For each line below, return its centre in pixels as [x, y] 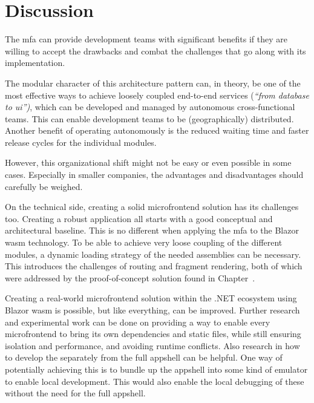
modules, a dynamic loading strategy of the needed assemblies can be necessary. [153, 254]
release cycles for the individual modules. [81, 142]
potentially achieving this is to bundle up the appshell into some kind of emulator [156, 369]
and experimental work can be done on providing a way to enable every [138, 322]
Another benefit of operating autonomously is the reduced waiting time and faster [157, 130]
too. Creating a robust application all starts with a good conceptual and [139, 218]
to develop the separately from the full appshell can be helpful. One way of [144, 357]
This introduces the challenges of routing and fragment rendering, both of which [154, 266]
